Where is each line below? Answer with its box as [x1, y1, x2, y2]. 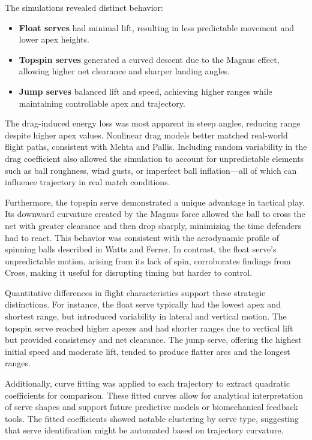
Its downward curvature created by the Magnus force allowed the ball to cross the [5, 207, 305, 220]
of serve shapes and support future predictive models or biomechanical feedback [5, 400, 298, 413]
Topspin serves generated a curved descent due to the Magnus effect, [19, 53, 280, 65]
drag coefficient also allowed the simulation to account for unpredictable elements [5, 152, 304, 164]
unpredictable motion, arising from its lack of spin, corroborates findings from [5, 254, 291, 267]
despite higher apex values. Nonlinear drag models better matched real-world [5, 128, 288, 141]
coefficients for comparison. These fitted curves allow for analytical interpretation [5, 388, 304, 401]
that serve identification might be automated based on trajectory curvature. [5, 424, 284, 436]
